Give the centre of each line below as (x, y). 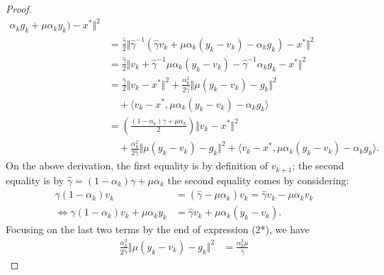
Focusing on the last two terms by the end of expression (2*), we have (158, 229)
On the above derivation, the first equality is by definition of (137, 165)
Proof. (19, 9)
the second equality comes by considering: (258, 180)
